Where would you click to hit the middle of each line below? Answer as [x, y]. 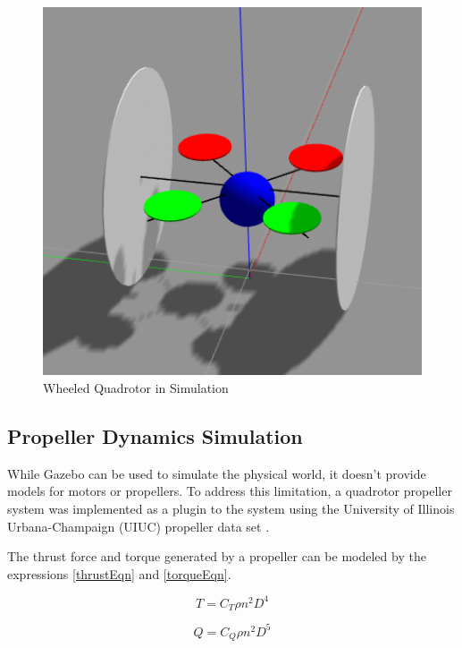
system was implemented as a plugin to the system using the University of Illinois [231, 508]
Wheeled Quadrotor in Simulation [136, 387]
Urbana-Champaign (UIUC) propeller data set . [139, 526]
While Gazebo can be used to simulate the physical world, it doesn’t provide [217, 473]
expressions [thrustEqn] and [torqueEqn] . [119, 573]
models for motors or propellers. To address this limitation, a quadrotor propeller [230, 491]
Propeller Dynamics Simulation [155, 435]
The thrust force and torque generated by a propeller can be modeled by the [217, 556]
